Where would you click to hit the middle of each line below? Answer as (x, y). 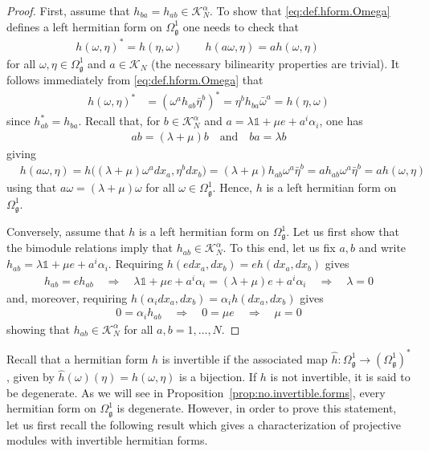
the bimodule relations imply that (90, 248)
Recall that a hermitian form (78, 358)
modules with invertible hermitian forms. (107, 440)
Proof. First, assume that (68, 10)
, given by (31, 377)
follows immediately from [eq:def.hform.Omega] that (135, 80)
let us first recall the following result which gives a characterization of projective (204, 424)
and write (382, 248)
